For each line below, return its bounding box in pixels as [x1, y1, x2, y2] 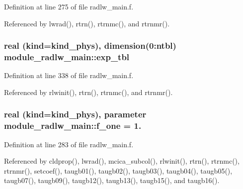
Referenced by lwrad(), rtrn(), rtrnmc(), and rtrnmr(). [4, 18, 170, 28]
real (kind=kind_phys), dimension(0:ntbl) [4, 39, 176, 52]
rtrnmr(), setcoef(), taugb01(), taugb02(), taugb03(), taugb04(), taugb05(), [4, 165, 233, 176]
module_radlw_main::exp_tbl [4, 51, 130, 63]
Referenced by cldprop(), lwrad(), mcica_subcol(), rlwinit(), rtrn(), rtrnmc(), [4, 156, 240, 166]
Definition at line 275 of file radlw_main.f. [4, 1, 134, 11]
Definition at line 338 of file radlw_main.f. [4, 70, 134, 81]
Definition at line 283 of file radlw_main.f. [4, 139, 134, 149]
